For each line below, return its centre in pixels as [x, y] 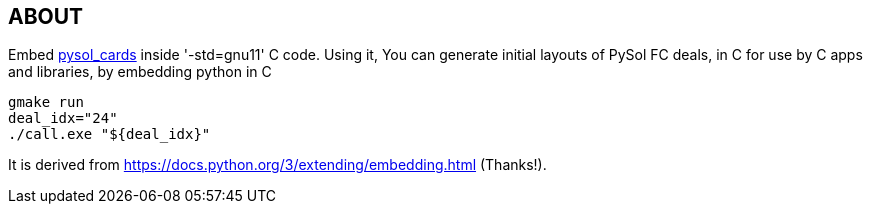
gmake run [46, 102]
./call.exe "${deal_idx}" [109, 134]
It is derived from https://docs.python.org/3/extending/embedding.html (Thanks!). [277, 165]
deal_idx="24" [63, 118]
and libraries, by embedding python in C [140, 72]
